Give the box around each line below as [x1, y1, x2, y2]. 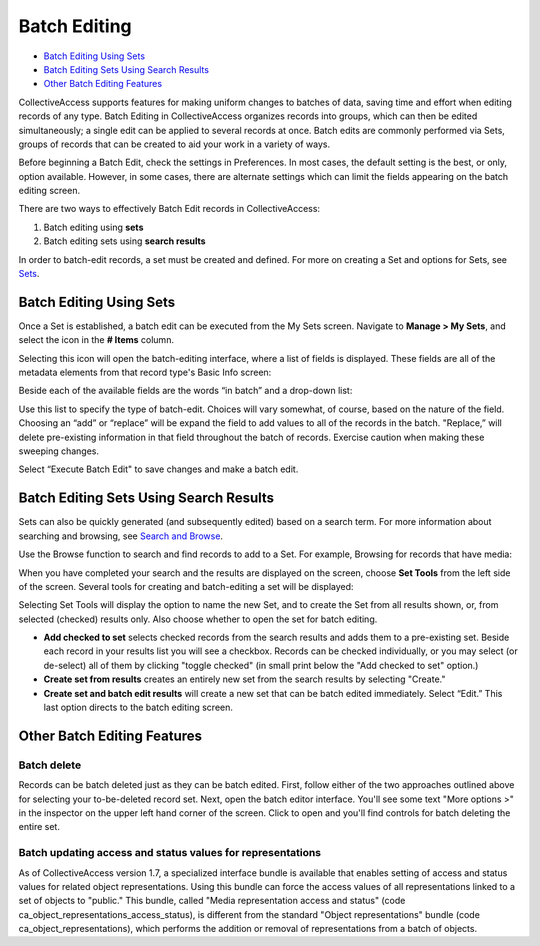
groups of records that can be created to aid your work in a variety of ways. [18, 138, 330, 150]
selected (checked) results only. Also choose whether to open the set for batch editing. [18, 613, 378, 625]
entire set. [18, 821, 60, 833]
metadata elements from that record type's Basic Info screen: [18, 366, 272, 379]
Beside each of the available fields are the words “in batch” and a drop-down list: [18, 385, 353, 397]
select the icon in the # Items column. [18, 334, 175, 346]
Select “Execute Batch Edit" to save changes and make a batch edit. [18, 463, 299, 475]
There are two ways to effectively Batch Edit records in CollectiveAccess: [18, 203, 320, 215]
